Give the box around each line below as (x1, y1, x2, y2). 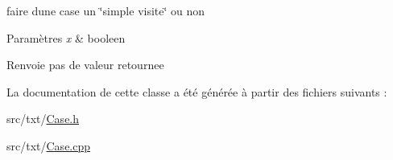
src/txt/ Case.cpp (6, 137, 91, 154)
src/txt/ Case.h (6, 110, 80, 127)
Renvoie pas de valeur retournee (6, 56, 164, 73)
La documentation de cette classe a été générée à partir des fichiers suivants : (6, 83, 387, 100)
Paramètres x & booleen (6, 29, 126, 46)
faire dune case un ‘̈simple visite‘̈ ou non (6, 2, 205, 18)
